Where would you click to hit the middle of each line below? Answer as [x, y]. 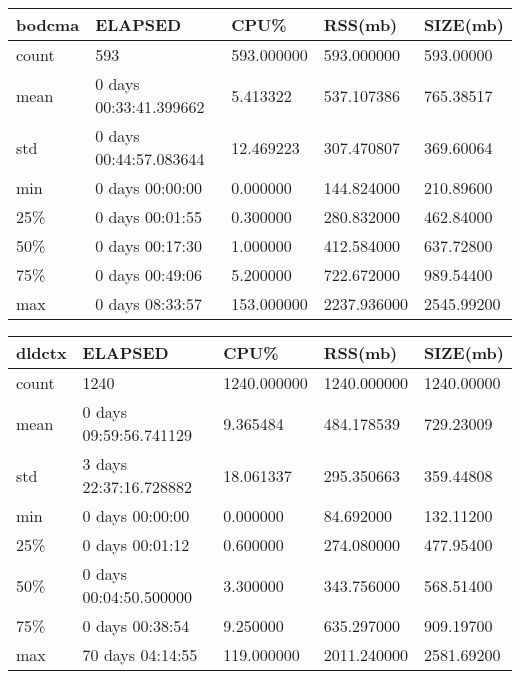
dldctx [41, 352]
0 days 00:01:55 [148, 216]
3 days [105, 463]
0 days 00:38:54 [136, 625]
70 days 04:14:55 [140, 654]
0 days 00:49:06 [148, 274]
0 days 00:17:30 [148, 245]
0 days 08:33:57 [148, 303]
